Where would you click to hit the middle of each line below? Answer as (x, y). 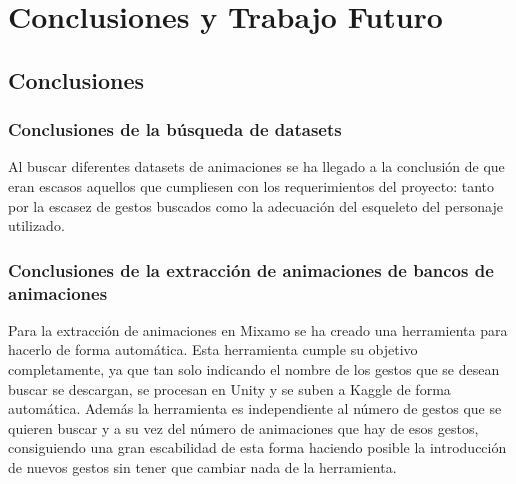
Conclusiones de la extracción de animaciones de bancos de (251, 269)
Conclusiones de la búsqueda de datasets (175, 129)
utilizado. (36, 225)
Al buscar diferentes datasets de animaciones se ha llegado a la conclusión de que (256, 166)
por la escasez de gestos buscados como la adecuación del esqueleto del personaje (255, 205)
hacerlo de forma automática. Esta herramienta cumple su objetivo (213, 349)
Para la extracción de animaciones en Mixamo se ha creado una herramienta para (258, 329)
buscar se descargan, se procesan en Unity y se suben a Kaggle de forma (229, 388)
